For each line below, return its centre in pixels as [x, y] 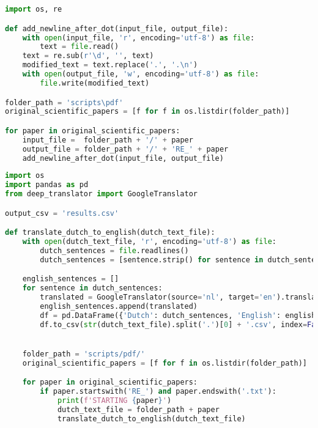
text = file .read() [79, 47]
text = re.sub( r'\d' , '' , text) [88, 56]
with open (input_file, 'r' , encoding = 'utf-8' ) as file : [139, 38]
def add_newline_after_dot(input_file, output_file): [117, 28]
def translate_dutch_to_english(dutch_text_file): [110, 233]
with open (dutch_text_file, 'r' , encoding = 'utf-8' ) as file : [149, 242]
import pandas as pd [47, 185]
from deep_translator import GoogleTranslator [101, 194]
